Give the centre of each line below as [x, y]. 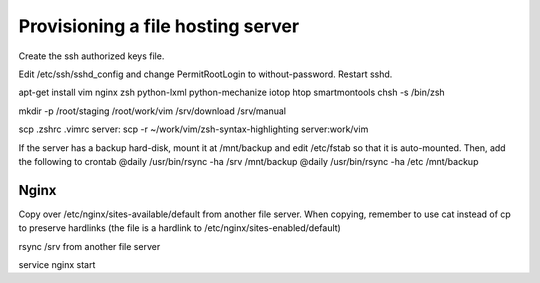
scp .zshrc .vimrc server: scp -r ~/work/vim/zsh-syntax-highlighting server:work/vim [193, 129]
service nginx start [57, 264]
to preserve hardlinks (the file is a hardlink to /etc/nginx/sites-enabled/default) [180, 228]
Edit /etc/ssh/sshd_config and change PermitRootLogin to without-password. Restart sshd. [205, 74]
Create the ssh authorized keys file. [91, 56]
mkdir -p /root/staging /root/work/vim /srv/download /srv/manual [152, 111]
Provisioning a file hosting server [159, 26]
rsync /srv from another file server [89, 246]
